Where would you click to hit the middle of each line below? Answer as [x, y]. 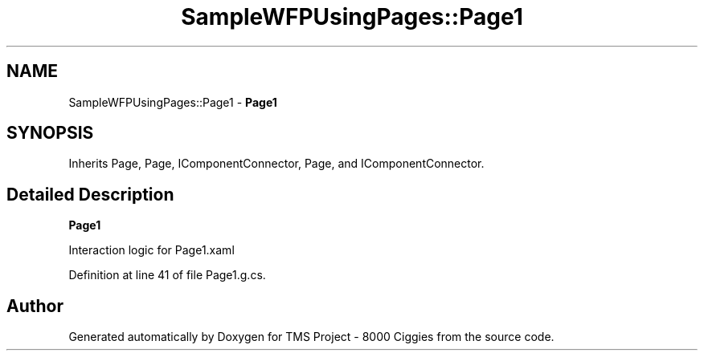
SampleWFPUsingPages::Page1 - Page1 [173, 102]
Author [35, 306]
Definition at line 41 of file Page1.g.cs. [167, 275]
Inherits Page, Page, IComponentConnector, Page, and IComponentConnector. [276, 164]
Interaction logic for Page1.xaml [151, 250]
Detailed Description [90, 194]
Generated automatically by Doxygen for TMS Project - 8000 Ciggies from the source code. [311, 337]
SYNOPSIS [50, 133]
